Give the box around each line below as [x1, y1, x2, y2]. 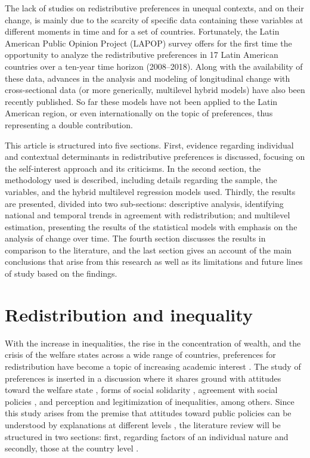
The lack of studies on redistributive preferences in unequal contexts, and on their [5, 2, 304, 14]
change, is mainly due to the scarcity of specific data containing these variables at [5, 13, 303, 26]
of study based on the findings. [5, 267, 117, 280]
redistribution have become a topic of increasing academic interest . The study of [5, 360, 301, 372]
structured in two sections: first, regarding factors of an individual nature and [5, 430, 289, 442]
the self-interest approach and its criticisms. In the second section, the [5, 162, 261, 174]
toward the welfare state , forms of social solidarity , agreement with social [5, 383, 278, 396]
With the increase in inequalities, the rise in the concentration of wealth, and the [5, 336, 301, 349]
